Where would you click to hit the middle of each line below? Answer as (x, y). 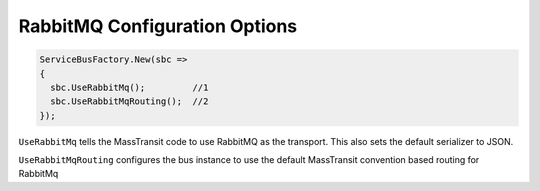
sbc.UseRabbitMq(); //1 (129, 87)
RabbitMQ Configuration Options (158, 26)
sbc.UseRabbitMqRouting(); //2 (129, 101)
